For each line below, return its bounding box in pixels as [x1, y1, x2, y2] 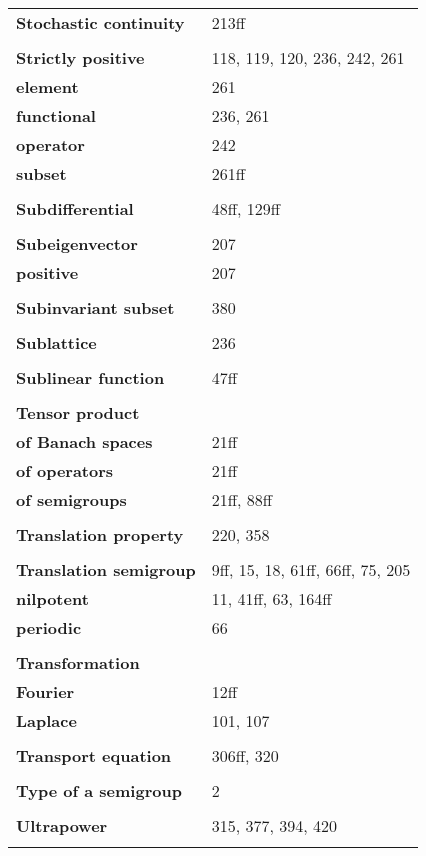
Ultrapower [16, 814, 108, 837]
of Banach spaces [16, 430, 153, 453]
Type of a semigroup [16, 779, 182, 802]
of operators [16, 459, 114, 482]
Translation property [16, 523, 184, 546]
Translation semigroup [16, 558, 196, 581]
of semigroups [16, 488, 127, 511]
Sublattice [16, 331, 97, 354]
